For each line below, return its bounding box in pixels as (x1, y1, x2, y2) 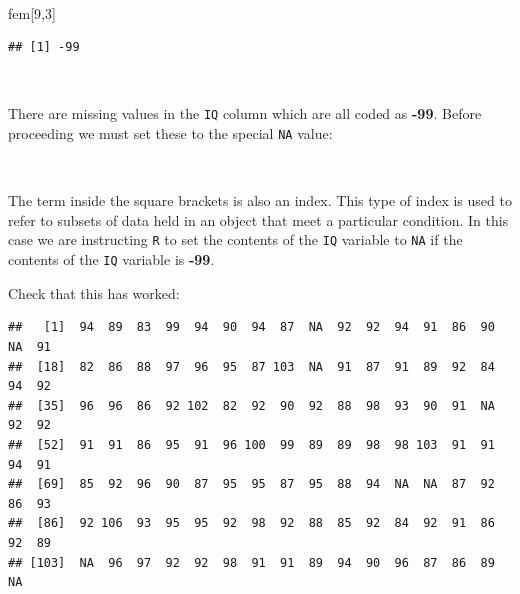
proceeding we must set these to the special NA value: (8, 123, 333, 144)
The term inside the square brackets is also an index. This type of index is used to (8, 190, 512, 211)
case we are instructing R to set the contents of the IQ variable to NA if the (8, 229, 463, 250)
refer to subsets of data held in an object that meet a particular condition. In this (8, 209, 509, 230)
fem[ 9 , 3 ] (8, 2, 56, 23)
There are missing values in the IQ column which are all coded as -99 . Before (8, 103, 482, 124)
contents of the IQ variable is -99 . (8, 249, 215, 270)
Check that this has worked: (8, 282, 180, 303)
